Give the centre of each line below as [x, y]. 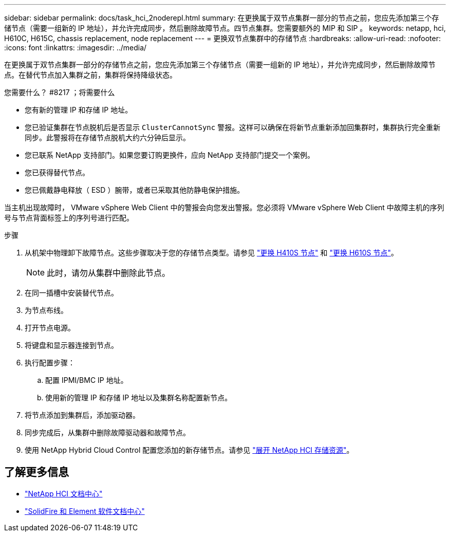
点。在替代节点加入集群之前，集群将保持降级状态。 [90, 75]
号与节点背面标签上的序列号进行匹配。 [69, 218]
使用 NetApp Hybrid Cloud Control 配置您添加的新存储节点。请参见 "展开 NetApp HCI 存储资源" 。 [189, 450]
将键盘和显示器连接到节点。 [71, 345]
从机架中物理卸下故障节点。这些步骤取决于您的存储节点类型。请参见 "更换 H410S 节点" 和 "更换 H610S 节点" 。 [211, 253]
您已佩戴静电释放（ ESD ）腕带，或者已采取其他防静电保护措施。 [135, 190]
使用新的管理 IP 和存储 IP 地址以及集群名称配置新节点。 [139, 398]
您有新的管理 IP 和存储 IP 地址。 [79, 110]
